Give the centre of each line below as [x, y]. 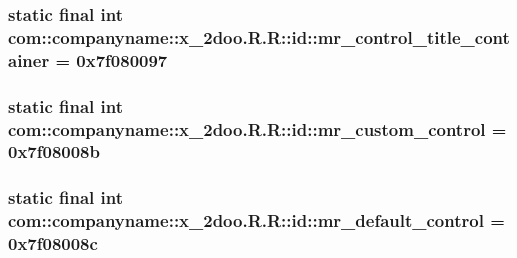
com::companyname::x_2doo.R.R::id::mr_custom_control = [257, 128]
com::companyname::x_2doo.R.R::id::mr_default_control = [256, 220]
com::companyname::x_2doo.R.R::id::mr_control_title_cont [259, 36]
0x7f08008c [53, 243]
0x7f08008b [54, 151]
